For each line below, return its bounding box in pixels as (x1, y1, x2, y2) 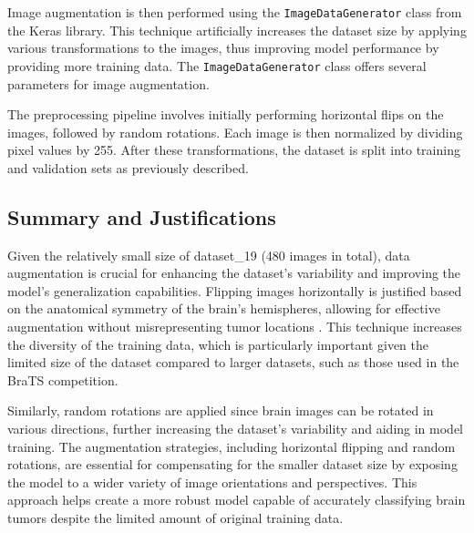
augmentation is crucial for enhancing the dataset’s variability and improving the (7, 263, 461, 282)
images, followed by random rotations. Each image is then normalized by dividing (7, 122, 463, 141)
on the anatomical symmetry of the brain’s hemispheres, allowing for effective (7, 299, 440, 318)
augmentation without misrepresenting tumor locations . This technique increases (7, 317, 462, 336)
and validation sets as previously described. (7, 158, 249, 177)
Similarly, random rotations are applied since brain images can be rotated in (7, 401, 434, 420)
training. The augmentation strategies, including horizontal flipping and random (7, 436, 456, 456)
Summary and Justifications (7, 202, 276, 231)
